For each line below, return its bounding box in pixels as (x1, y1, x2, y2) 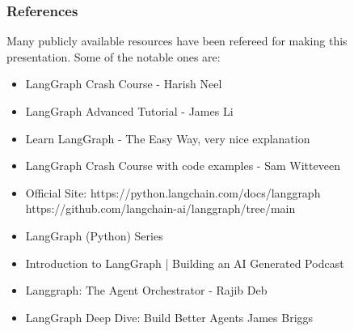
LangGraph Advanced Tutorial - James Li (25, 103, 234, 119)
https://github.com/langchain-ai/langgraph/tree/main (25, 200, 296, 217)
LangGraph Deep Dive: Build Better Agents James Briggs (25, 308, 314, 325)
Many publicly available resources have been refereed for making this (6, 32, 348, 49)
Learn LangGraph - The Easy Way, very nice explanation (25, 129, 310, 146)
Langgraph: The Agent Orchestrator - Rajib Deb (25, 282, 268, 299)
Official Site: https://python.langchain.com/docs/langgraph (25, 184, 321, 201)
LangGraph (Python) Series (25, 227, 163, 244)
